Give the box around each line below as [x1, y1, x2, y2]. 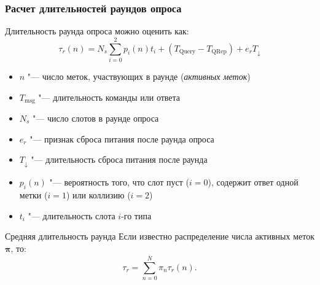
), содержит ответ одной [208, 176, 299, 189]
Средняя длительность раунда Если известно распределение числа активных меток [5, 230, 314, 243]
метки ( [19, 188, 48, 201]
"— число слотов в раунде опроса [33, 111, 159, 124]
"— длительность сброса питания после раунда [31, 153, 208, 166]
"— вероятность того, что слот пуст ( [49, 176, 189, 189]
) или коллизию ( [66, 188, 131, 201]
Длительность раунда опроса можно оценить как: [5, 25, 189, 37]
